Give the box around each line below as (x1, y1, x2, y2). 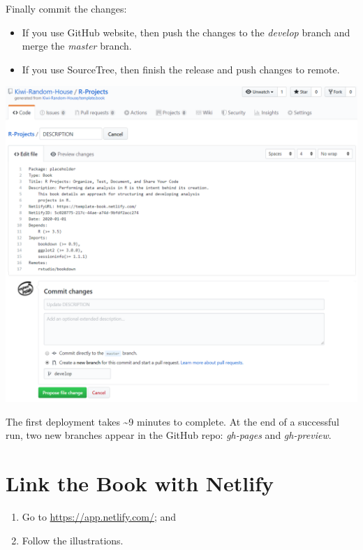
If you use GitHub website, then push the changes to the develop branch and (22, 24, 350, 39)
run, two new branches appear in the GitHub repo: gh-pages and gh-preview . (6, 428, 332, 442)
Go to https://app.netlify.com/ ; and (22, 509, 177, 524)
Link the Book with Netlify (6, 469, 274, 498)
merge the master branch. (22, 38, 132, 53)
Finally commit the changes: (6, 1, 127, 15)
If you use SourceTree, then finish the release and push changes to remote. (22, 61, 340, 76)
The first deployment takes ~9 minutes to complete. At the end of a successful (6, 414, 339, 428)
